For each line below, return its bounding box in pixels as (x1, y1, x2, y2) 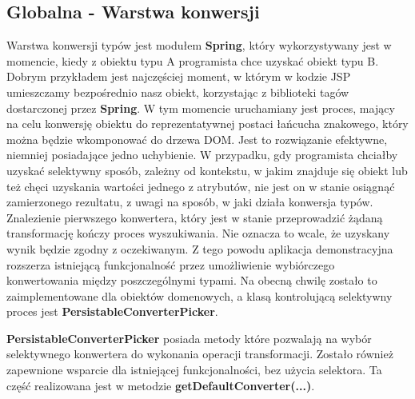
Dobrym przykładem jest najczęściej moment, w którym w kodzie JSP (6, 68, 351, 85)
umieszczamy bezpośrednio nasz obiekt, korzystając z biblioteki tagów (6, 83, 349, 100)
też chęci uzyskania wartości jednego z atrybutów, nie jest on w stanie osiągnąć (6, 178, 395, 194)
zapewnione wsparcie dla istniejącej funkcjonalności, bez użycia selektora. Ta (6, 361, 382, 378)
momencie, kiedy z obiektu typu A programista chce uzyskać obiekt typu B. (6, 52, 379, 69)
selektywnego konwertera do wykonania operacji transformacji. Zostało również (6, 345, 393, 362)
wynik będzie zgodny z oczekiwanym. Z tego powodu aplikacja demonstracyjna (6, 240, 393, 257)
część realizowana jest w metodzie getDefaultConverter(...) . (6, 377, 315, 393)
